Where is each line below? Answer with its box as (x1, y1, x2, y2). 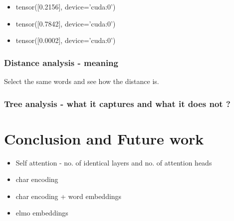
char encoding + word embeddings (15, 190, 122, 201)
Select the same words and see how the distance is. (4, 76, 159, 86)
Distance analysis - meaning (4, 56, 118, 68)
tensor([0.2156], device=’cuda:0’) (15, 1, 116, 11)
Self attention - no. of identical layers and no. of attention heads (15, 157, 212, 167)
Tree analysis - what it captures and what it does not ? (4, 97, 231, 109)
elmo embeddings (15, 207, 68, 218)
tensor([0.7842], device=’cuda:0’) (15, 18, 116, 28)
